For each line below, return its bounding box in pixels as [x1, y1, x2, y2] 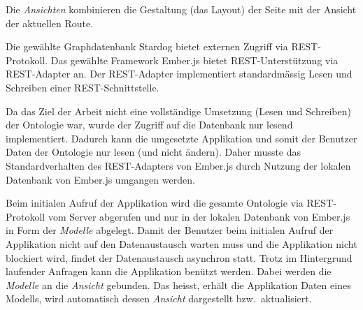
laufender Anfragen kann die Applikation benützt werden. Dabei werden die [6, 264, 332, 279]
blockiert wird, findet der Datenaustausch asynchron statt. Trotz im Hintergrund [6, 250, 353, 265]
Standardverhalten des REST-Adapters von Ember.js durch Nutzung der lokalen [6, 158, 351, 172]
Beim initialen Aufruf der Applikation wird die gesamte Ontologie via [6, 195, 304, 210]
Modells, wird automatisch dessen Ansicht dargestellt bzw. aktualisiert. [6, 291, 312, 306]
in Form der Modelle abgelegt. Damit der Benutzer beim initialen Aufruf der [6, 223, 334, 237]
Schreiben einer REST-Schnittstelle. [6, 80, 159, 94]
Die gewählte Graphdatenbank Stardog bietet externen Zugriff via [6, 39, 288, 54]
